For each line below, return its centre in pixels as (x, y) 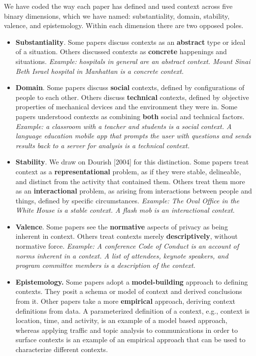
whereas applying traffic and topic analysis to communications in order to (127, 330)
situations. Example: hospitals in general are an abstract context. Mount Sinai (133, 61)
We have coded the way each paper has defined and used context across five (118, 6)
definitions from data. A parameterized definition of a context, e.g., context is (132, 310)
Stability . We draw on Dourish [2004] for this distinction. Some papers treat (132, 162)
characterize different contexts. (62, 349)
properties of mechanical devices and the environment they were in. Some (127, 107)
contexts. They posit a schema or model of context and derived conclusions (129, 291)
